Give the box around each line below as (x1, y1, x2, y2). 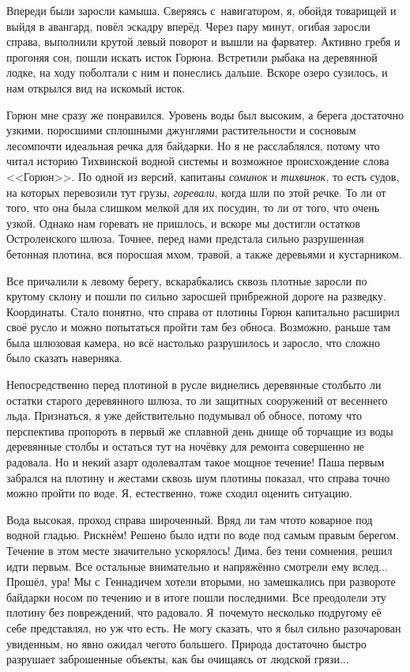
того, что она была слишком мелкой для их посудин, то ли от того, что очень (6, 199, 380, 216)
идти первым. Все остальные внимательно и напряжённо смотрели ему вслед (6, 557, 379, 574)
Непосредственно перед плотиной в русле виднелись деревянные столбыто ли (6, 376, 382, 393)
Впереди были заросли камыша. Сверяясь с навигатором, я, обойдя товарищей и (6, 2, 397, 18)
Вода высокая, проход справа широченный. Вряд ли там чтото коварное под (6, 511, 373, 527)
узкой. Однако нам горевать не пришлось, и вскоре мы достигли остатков (6, 214, 360, 231)
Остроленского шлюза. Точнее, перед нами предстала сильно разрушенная (6, 230, 364, 247)
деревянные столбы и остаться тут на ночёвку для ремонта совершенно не (6, 438, 365, 455)
